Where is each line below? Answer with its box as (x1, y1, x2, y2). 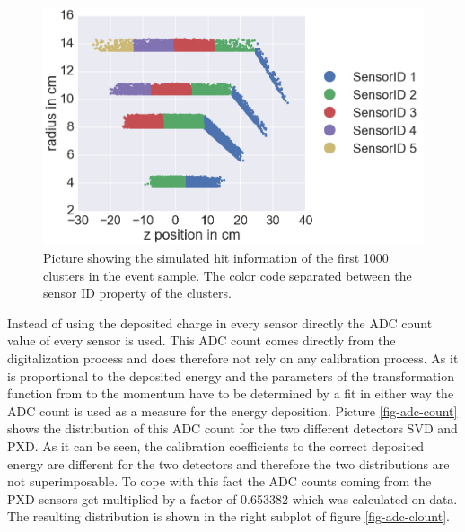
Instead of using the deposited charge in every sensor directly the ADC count (7, 313, 433, 332)
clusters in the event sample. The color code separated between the (43, 266, 412, 284)
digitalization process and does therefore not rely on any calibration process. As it (7, 349, 459, 368)
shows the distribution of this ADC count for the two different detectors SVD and (7, 419, 458, 438)
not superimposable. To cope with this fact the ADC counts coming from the (7, 472, 432, 491)
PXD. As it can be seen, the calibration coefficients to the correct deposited (7, 437, 424, 456)
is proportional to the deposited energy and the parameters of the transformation (7, 366, 455, 385)
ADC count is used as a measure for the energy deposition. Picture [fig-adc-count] (7, 401, 458, 420)
